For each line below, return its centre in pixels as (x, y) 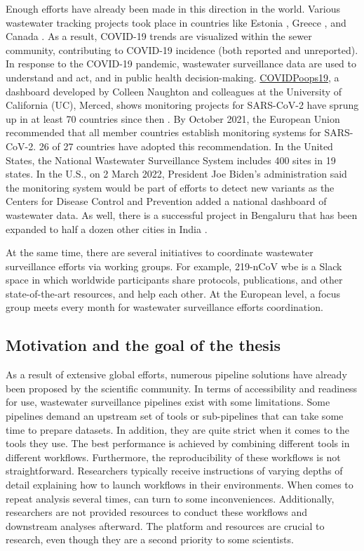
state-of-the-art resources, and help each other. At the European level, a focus (173, 293)
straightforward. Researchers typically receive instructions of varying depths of (174, 471)
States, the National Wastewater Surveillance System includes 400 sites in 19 (171, 160)
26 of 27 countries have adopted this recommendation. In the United (186, 146)
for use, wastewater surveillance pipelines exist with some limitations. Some (168, 402)
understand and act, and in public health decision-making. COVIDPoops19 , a (173, 77)
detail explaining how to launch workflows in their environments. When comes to (180, 485)
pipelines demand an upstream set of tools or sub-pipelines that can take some (175, 416)
